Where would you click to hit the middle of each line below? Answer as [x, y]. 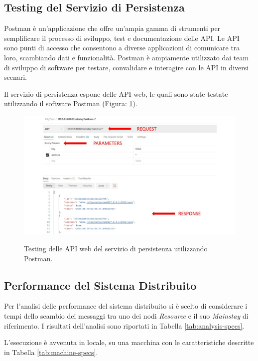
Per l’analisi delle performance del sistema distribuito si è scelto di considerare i [126, 306]
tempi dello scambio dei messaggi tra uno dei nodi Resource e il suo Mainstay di [126, 316]
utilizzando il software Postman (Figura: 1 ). [71, 103]
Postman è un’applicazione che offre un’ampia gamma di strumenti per [112, 28]
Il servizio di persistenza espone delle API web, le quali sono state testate [116, 93]
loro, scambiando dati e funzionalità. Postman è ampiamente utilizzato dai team [127, 57]
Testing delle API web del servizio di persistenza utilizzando [116, 249]
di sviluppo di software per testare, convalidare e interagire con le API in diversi [127, 67]
